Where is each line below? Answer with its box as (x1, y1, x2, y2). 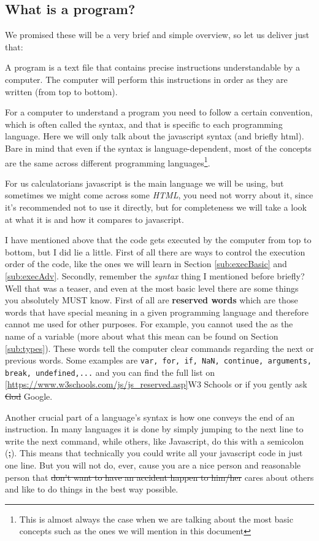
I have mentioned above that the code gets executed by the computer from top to (5, 233, 312, 246)
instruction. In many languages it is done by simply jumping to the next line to (5, 422, 304, 435)
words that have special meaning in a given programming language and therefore (5, 305, 309, 318)
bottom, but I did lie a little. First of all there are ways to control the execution (5, 245, 306, 258)
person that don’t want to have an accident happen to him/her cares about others (5, 470, 314, 483)
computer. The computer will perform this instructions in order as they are (5, 72, 288, 85)
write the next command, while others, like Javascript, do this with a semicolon (5, 434, 304, 447)
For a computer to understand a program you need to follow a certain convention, (5, 106, 313, 119)
